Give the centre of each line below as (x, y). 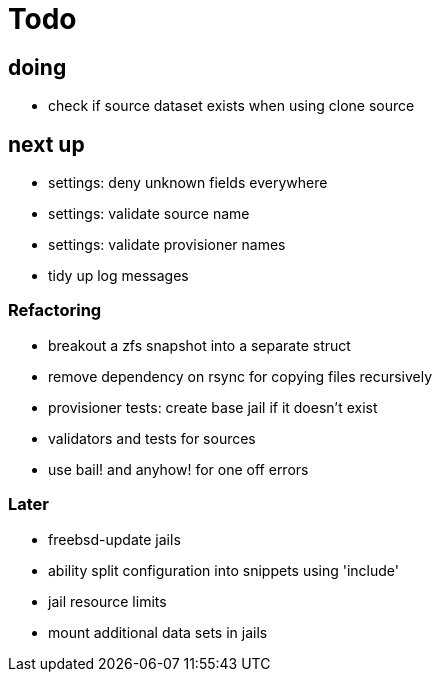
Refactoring (55, 310)
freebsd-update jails (114, 539)
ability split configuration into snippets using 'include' (224, 570)
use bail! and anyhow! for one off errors (178, 469)
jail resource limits (107, 601)
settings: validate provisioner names (167, 245)
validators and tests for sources (152, 438)
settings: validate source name (149, 214)
